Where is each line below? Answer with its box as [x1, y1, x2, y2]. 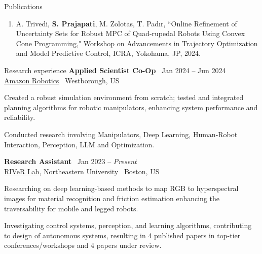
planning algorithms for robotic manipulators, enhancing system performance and [4, 102, 258, 112]
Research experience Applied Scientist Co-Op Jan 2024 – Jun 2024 [4, 65, 226, 75]
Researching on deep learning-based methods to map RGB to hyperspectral [4, 183, 239, 194]
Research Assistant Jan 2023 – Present [4, 156, 137, 167]
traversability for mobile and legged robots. [4, 203, 138, 213]
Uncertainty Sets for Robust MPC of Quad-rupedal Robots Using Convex [16, 28, 245, 39]
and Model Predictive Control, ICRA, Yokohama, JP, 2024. [16, 48, 201, 58]
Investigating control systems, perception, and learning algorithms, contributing [4, 220, 252, 231]
